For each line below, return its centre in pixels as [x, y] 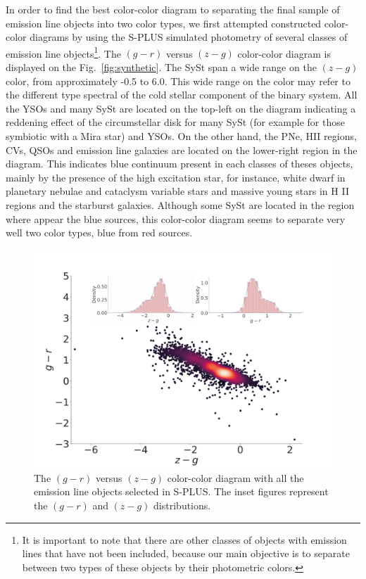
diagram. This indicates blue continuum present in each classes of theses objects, [179, 164]
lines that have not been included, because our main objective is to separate [186, 553]
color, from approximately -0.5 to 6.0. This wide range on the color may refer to [178, 81]
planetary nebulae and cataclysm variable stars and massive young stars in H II [177, 191]
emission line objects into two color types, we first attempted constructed [164, 23]
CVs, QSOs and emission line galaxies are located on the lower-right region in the [182, 149]
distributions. [182, 505]
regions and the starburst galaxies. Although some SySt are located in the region [180, 204]
